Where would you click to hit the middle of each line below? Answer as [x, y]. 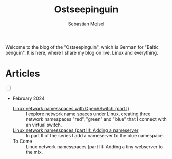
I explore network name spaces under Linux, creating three [88, 114]
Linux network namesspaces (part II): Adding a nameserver [75, 130]
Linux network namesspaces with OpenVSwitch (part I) [71, 108]
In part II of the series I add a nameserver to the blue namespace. [95, 135]
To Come [22, 141]
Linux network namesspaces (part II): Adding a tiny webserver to [94, 146]
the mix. [34, 152]
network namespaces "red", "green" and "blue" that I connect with [96, 119]
